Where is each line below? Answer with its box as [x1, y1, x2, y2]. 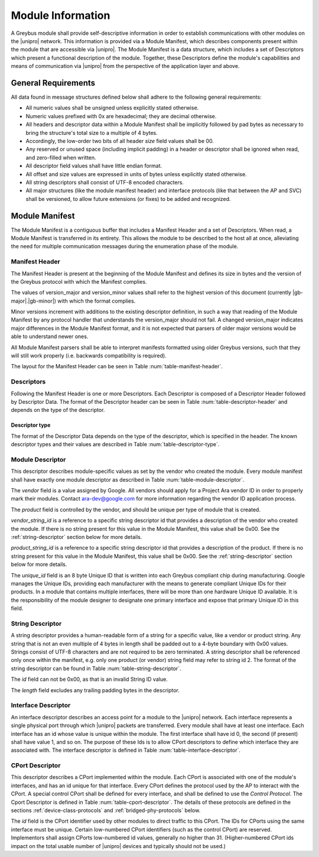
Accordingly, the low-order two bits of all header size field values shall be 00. [25, 137, 214, 144]
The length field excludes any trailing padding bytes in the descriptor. [11, 686, 180, 694]
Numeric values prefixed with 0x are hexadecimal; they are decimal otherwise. [25, 112, 217, 119]
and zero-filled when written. [25, 154, 97, 161]
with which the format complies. [57, 297, 136, 304]
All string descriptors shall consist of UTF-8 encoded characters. [25, 178, 184, 186]
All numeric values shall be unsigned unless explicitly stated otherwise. [25, 104, 199, 112]
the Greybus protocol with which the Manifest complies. [11, 278, 147, 285]
